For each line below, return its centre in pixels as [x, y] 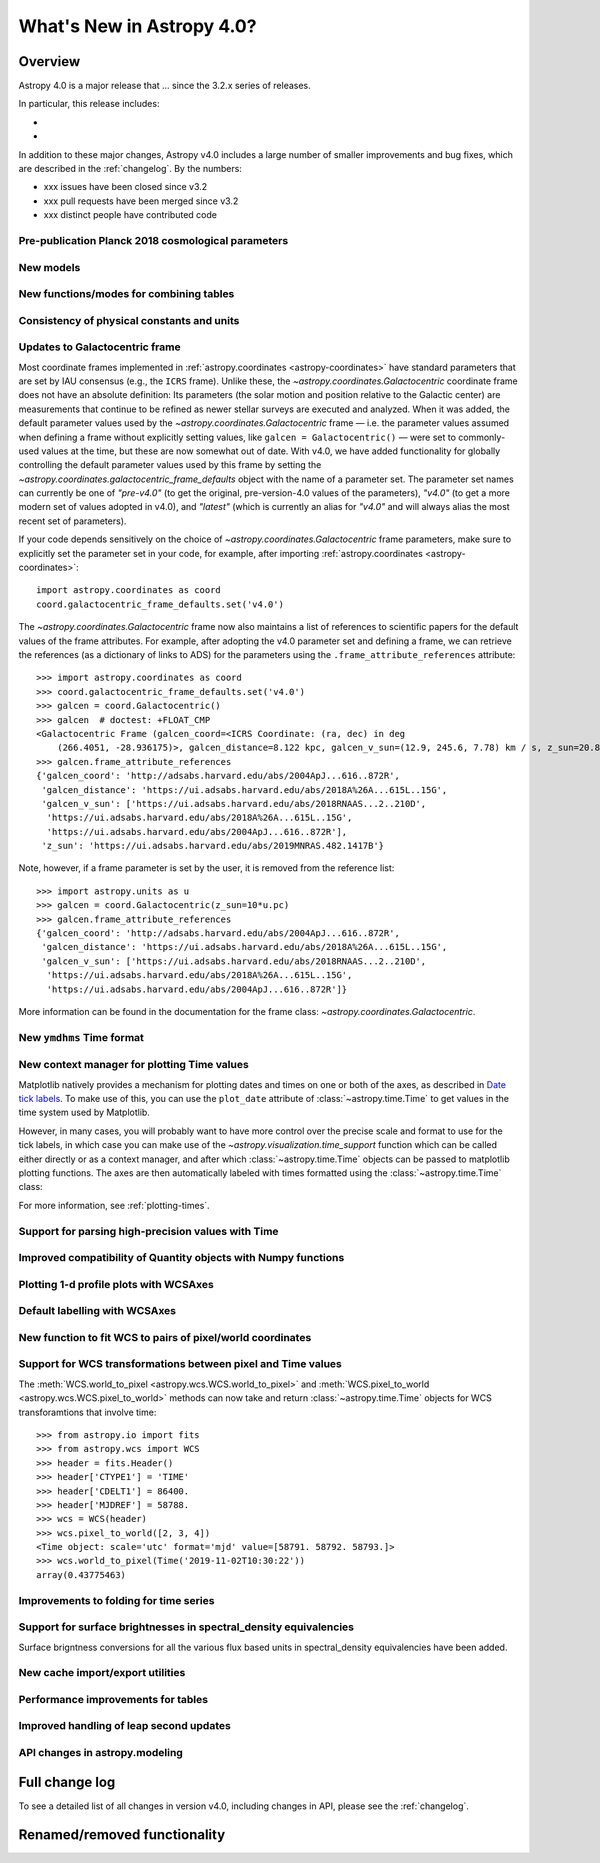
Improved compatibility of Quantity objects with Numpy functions [181, 1258]
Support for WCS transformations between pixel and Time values [180, 1364]
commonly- [482, 437]
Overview [49, 61]
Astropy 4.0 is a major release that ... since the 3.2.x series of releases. [165, 86]
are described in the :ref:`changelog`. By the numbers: [130, 169]
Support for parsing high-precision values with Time [148, 1231]
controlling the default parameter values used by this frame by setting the [170, 465]
